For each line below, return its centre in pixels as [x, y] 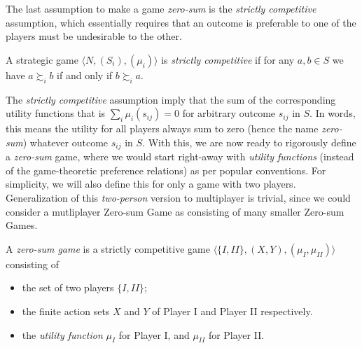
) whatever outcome [65, 142]
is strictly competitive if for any [228, 59]
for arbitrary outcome [229, 113]
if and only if [85, 75]
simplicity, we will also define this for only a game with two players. [151, 184]
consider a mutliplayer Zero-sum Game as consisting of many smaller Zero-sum [175, 211]
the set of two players [68, 287]
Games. [22, 225]
